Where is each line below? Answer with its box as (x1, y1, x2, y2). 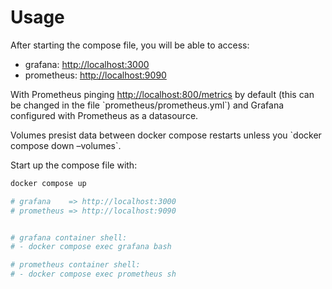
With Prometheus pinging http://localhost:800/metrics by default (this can (10, 88, 315, 100)
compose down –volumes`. (10, 139, 122, 151)
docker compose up (10, 178, 87, 188)
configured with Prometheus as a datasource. (10, 109, 199, 121)
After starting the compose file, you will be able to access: (10, 39, 250, 51)
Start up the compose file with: (10, 159, 138, 171)
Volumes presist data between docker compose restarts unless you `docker (10, 129, 322, 141)
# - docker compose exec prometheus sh (10, 269, 177, 280)
